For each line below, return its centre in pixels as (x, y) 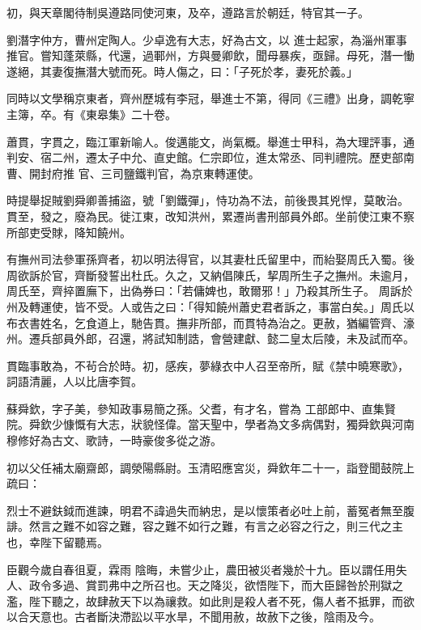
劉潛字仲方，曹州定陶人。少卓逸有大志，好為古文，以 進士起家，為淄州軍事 (207, 39)
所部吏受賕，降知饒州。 (69, 232)
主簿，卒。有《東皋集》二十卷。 (91, 114)
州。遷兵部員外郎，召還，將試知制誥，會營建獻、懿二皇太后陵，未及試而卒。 (210, 338)
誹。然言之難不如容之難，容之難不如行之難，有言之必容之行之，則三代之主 (205, 526)
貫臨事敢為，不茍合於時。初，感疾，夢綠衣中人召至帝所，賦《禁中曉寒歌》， (208, 365)
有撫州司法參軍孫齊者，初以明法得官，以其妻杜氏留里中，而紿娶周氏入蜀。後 (210, 259)
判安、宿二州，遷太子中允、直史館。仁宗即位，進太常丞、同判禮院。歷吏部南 (210, 157)
